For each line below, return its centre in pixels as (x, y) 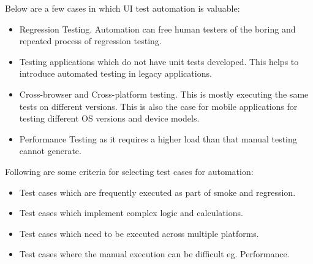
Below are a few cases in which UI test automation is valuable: (123, 8)
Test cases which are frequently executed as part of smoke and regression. (157, 192)
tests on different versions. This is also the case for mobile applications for (158, 106)
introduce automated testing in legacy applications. (115, 73)
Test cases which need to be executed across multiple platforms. (139, 233)
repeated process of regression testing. (90, 41)
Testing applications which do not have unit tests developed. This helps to (159, 61)
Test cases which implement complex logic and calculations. (131, 213)
